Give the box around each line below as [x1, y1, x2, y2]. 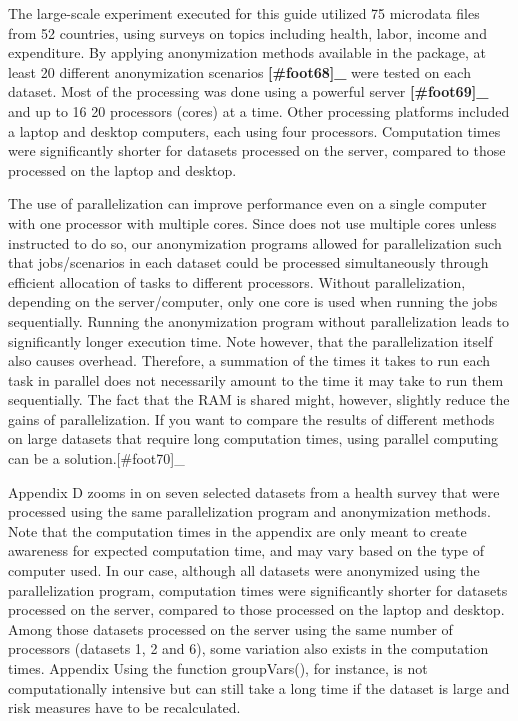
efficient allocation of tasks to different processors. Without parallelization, [8, 271, 466, 292]
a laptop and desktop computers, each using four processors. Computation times [8, 120, 501, 141]
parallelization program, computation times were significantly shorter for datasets [8, 579, 508, 600]
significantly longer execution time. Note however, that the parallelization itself [8, 330, 493, 351]
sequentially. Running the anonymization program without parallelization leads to [8, 310, 510, 331]
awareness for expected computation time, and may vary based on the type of [8, 540, 484, 561]
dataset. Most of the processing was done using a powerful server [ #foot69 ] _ [8, 81, 489, 102]
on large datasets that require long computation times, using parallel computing [8, 428, 499, 449]
